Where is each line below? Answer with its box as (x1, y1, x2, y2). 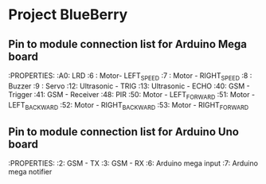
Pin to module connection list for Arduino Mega (8, 37, 248, 51)
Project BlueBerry (8, 6, 128, 24)
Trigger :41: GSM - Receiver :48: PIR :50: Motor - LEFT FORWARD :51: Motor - (8, 89, 256, 101)
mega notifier (8, 167, 53, 177)
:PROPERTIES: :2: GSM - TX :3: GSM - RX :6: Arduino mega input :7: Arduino (8, 159, 259, 168)
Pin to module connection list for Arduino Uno (8, 125, 239, 139)
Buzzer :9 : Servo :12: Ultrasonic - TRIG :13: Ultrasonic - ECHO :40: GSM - (8, 81, 251, 91)
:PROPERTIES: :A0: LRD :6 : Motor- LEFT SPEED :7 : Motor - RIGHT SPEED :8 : (8, 71, 252, 82)
